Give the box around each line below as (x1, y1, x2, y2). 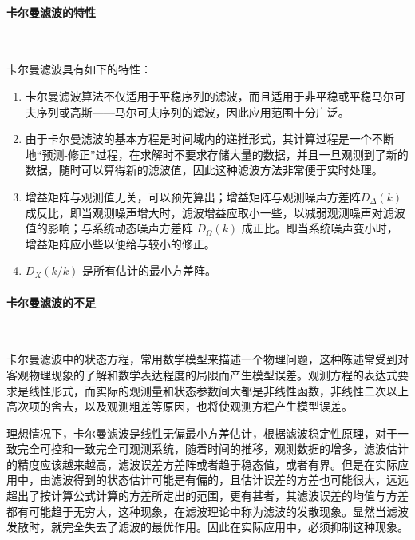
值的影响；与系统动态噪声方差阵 (25, 220, 193, 236)
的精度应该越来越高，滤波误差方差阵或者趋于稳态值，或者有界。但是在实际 (6, 455, 397, 472)
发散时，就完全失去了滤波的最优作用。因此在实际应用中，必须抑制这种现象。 (6, 518, 409, 535)
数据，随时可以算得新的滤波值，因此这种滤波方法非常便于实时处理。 (25, 161, 383, 178)
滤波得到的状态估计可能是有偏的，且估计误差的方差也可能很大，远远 (50, 471, 409, 488)
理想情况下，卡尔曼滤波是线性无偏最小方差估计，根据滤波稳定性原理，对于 (6, 424, 397, 441)
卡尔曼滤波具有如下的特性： (6, 61, 152, 77)
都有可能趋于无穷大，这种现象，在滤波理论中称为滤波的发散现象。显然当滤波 (6, 502, 409, 519)
